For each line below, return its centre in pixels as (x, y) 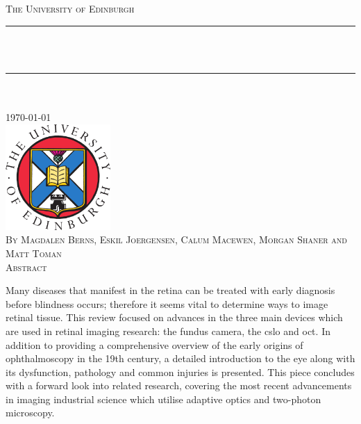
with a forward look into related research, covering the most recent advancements (179, 385)
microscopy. (30, 413)
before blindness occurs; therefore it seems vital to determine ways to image (167, 303)
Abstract (26, 267)
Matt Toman (34, 253)
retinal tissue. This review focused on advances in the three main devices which (174, 317)
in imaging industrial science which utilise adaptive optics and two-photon (163, 399)
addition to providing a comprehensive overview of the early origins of (154, 344)
